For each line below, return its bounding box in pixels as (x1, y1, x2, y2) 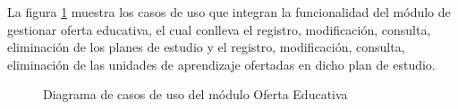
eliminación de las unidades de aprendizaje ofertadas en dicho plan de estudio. (7, 54, 436, 73)
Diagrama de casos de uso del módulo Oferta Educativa (43, 85, 348, 104)
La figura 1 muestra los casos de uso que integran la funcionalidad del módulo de (7, 3, 451, 21)
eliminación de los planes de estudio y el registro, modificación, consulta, (7, 38, 405, 56)
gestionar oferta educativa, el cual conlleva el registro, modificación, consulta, (7, 20, 431, 38)
